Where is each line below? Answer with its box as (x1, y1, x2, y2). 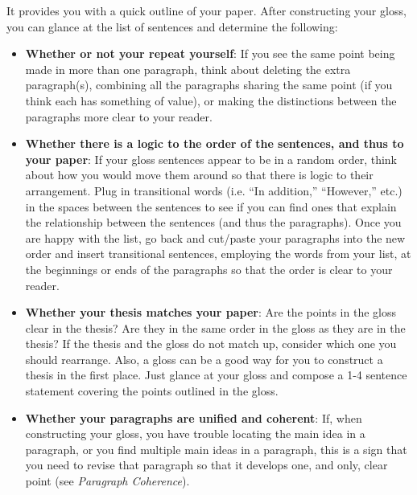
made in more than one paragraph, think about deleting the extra (25, 60, 351, 77)
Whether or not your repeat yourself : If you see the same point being (25, 45, 395, 62)
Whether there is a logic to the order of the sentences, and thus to (25, 135, 404, 152)
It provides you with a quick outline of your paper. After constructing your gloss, (6, 2, 407, 18)
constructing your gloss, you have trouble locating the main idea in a (25, 425, 365, 442)
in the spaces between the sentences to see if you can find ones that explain (25, 198, 397, 215)
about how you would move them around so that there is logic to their (25, 166, 374, 183)
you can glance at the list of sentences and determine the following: (6, 18, 338, 35)
